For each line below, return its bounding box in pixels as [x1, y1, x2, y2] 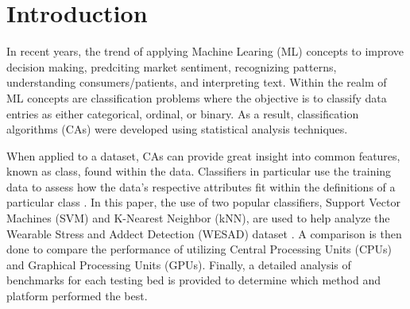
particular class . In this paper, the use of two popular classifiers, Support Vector [6, 194, 400, 211]
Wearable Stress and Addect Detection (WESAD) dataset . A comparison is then [6, 225, 402, 241]
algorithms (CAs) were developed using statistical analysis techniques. [6, 121, 348, 137]
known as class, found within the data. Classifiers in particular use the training [6, 163, 392, 180]
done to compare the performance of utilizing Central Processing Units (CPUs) [6, 241, 393, 257]
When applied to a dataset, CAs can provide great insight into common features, [6, 147, 400, 164]
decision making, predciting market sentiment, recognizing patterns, [6, 58, 337, 75]
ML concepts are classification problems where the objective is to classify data [6, 89, 387, 106]
